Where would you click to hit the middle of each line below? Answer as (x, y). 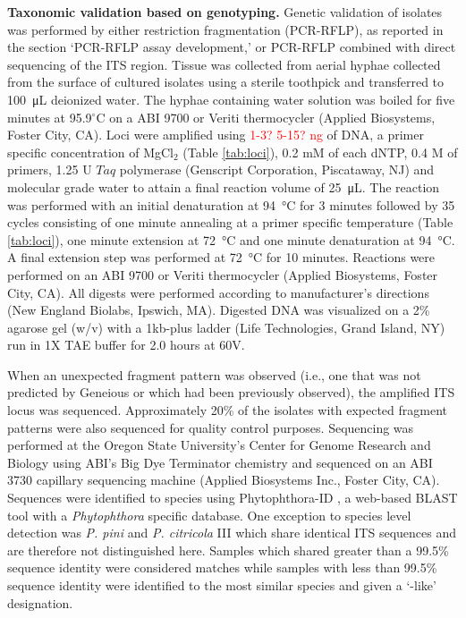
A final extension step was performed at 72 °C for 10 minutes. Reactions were (221, 257)
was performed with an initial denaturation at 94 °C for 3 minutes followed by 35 (231, 204)
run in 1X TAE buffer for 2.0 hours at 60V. (126, 345)
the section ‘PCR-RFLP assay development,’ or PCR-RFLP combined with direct (232, 47)
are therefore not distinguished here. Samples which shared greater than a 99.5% (228, 550)
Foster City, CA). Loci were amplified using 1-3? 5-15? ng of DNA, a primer (216, 135)
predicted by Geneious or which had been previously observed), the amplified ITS (231, 392)
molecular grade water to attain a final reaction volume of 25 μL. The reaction (224, 186)
